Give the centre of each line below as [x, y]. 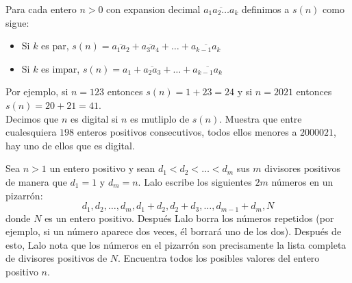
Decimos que [32, 118]
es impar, [61, 68]
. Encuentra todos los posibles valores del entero [219, 258]
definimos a [265, 9]
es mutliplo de [160, 118]
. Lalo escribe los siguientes [195, 181]
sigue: [17, 22]
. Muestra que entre [261, 118]
